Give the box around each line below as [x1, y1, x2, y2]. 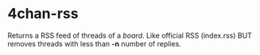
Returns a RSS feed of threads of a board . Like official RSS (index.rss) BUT [7, 31, 252, 40]
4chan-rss [7, 5, 79, 23]
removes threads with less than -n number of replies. [7, 38, 182, 48]
